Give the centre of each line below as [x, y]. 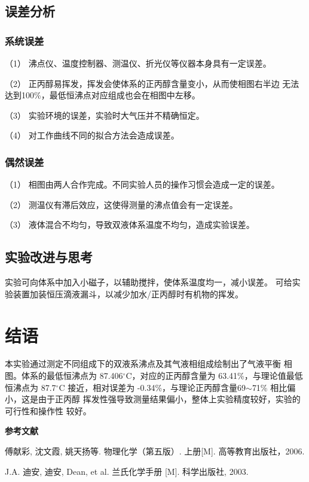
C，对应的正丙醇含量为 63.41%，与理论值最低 [214, 376]
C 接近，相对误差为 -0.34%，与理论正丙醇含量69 [152, 387]
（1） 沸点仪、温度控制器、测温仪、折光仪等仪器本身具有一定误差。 [138, 63]
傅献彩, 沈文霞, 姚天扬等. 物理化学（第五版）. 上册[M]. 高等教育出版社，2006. [155, 451]
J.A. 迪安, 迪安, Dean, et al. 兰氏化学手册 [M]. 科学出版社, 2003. [127, 471]
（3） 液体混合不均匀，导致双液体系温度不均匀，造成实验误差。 [130, 225]
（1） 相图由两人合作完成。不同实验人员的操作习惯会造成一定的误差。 [142, 184]
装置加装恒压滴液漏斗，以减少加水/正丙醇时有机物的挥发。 [128, 293]
